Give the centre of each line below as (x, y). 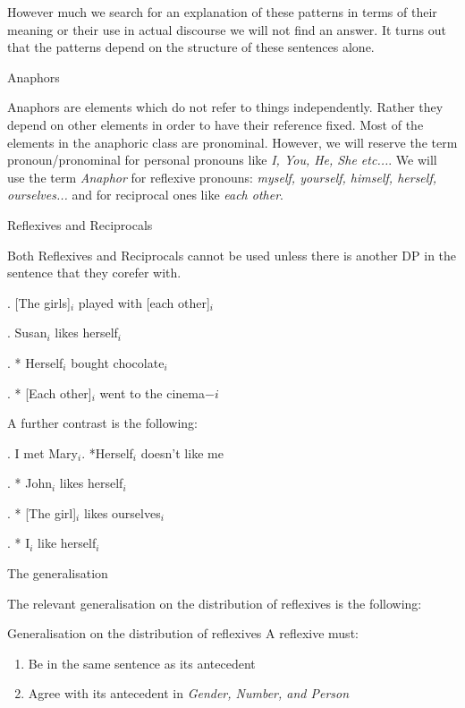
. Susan (27, 333)
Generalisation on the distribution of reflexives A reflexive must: (183, 633)
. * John (30, 483)
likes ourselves (122, 512)
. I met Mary (42, 452)
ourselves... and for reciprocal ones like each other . (145, 195)
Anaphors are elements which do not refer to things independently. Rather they (225, 107)
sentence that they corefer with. (94, 273)
